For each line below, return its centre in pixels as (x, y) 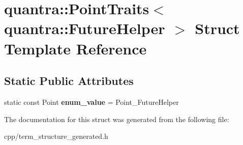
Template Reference (75, 48)
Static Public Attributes (69, 81)
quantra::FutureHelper (85, 28)
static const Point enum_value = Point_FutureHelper (92, 101)
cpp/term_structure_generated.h (56, 136)
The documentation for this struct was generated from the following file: (117, 119)
